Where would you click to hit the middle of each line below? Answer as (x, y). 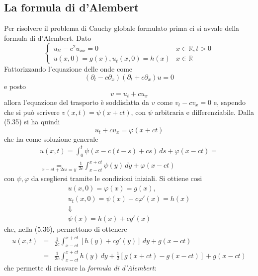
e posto (15, 86)
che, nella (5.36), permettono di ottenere (66, 229)
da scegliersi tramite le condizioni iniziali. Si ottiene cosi (117, 178)
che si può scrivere (32, 112)
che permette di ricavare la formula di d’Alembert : (80, 268)
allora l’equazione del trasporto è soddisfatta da (77, 102)
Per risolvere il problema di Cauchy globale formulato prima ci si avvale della (122, 28)
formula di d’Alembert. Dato (48, 38)
